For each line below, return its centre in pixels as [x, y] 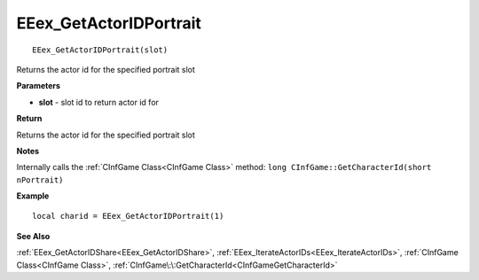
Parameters [39, 86]
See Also [33, 236]
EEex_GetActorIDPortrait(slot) [100, 50]
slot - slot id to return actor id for [99, 102]
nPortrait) [40, 180]
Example [33, 196]
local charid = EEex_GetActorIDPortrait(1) [128, 216]
